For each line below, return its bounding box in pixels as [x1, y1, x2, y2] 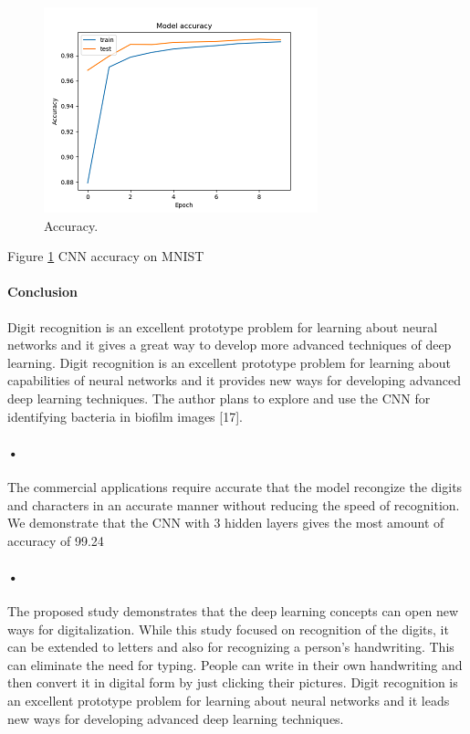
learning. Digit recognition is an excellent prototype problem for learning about [7, 352, 451, 372]
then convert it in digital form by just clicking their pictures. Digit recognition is [7, 673, 458, 692]
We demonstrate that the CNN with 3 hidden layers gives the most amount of [7, 513, 444, 532]
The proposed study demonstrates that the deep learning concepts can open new [7, 602, 458, 621]
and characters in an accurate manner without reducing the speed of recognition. [7, 495, 460, 514]
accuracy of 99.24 [7, 530, 104, 550]
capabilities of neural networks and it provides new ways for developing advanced [7, 371, 462, 390]
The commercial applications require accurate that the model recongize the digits [7, 477, 463, 496]
